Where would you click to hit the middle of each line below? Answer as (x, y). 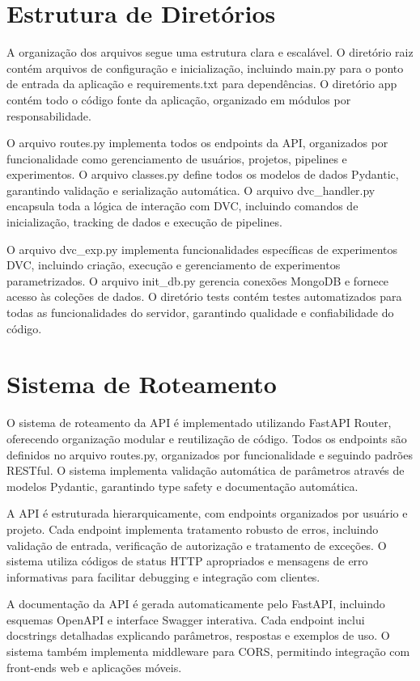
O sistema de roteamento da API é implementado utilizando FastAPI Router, (199, 423)
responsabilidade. (49, 115)
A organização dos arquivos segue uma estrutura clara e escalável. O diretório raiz (210, 52)
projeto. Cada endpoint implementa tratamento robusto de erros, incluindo (193, 529)
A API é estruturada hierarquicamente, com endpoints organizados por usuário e (207, 513)
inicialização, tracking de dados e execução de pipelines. (144, 222)
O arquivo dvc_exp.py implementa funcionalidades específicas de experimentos (202, 249)
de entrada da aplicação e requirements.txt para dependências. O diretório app (202, 84)
